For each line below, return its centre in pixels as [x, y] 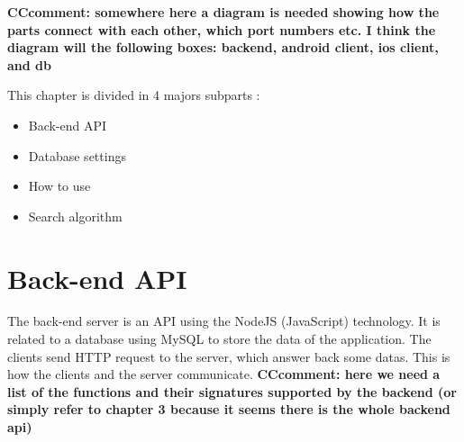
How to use [59, 186]
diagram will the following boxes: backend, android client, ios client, [223, 47]
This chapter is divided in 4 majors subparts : [134, 95]
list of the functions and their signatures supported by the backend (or [232, 391]
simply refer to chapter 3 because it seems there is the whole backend [229, 409]
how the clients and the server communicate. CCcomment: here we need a [224, 374]
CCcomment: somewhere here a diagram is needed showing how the [223, 12]
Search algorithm [75, 216]
